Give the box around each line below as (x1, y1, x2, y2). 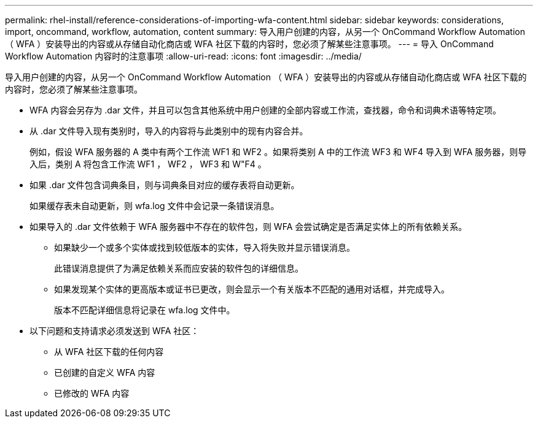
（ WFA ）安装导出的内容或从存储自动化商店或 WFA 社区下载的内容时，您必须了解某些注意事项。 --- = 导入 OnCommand (5, 39, 494, 49)
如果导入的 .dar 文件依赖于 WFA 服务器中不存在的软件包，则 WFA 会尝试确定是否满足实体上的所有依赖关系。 (29, 221, 467, 232)
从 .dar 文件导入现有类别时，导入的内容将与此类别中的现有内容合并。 (29, 126, 308, 136)
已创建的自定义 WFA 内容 (54, 367, 155, 378)
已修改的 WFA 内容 (54, 388, 130, 398)
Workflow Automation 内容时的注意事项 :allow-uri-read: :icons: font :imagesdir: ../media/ (5, 51, 362, 61)
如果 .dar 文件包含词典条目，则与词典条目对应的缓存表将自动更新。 (29, 180, 300, 190)
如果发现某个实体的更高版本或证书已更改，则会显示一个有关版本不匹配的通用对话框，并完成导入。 (54, 284, 450, 294)
